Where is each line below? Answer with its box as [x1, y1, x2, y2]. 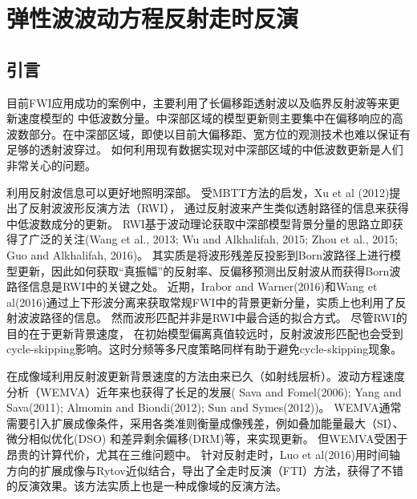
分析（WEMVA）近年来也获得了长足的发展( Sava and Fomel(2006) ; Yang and [6, 383, 402, 400]
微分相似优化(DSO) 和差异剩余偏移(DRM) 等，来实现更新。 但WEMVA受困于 [6, 430, 408, 447]
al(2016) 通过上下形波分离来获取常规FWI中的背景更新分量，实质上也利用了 [6, 293, 395, 310]
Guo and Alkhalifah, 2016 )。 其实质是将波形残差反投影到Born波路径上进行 [6, 246, 390, 263]
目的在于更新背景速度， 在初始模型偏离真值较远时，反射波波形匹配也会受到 [6, 324, 403, 341]
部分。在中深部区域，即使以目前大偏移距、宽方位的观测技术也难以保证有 [28, 125, 411, 142]
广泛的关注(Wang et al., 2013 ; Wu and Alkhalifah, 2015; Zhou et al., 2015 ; [28, 231, 399, 247]
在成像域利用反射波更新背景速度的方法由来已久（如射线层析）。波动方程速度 [6, 368, 405, 384]
